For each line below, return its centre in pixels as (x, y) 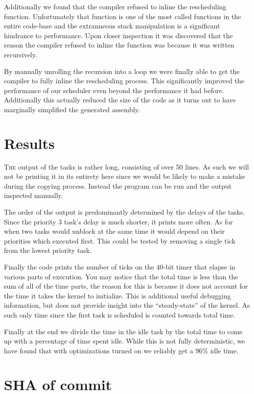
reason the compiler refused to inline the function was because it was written (119, 45)
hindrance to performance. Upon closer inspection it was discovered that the (118, 35)
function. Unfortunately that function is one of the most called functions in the (123, 16)
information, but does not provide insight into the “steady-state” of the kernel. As (127, 305)
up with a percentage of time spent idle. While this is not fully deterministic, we (125, 341)
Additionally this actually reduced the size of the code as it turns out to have (120, 100)
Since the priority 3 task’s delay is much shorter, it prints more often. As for (118, 221)
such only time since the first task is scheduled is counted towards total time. (120, 314)
